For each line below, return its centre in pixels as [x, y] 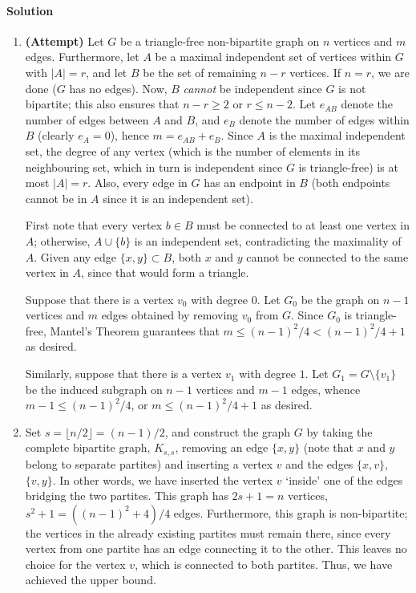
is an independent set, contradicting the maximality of [268, 240]
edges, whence [326, 389]
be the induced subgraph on [94, 389]
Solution [30, 10]
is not [352, 88]
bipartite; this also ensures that [102, 104]
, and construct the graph [228, 431]
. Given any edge [75, 256]
